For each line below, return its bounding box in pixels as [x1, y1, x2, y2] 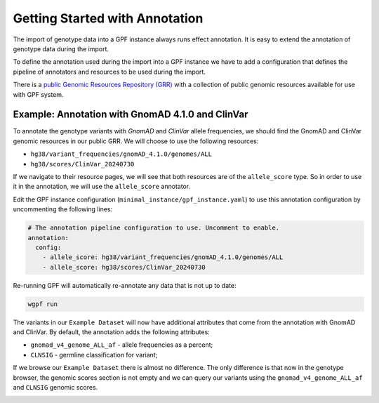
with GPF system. [13, 90, 64, 98]
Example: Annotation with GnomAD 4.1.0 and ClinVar [13, 109, 248, 121]
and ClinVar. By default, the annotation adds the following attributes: [13, 328, 210, 336]
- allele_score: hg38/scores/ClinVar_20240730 [42, 263, 206, 271]
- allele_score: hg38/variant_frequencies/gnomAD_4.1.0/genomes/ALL [42, 253, 284, 261]
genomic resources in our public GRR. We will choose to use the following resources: [13, 137, 259, 145]
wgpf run [27, 300, 58, 308]
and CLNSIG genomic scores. [13, 383, 98, 391]
